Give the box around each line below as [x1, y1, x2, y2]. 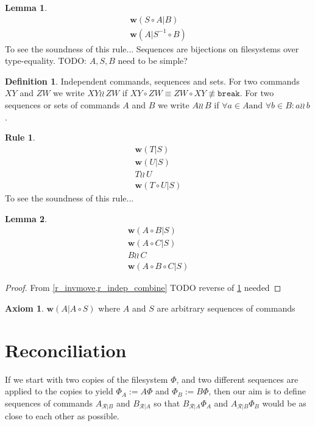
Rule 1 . [5, 131, 35, 144]
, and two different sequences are [176, 372, 299, 385]
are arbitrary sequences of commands [157, 301, 296, 314]
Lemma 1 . [5, 1, 48, 13]
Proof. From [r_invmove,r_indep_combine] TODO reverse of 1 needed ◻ [5, 281, 281, 294]
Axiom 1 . [5, 301, 44, 314]
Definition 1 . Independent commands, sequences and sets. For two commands [5, 74, 300, 87]
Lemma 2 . [5, 212, 48, 225]
